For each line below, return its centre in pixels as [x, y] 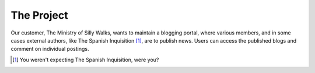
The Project [39, 15]
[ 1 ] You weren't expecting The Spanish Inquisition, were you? [86, 60]
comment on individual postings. [50, 49]
